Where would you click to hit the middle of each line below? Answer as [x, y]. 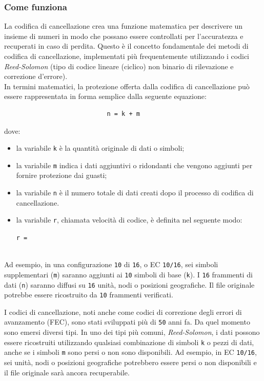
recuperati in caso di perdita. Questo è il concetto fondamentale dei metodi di [126, 46]
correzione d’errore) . [36, 76]
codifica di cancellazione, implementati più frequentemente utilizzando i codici [127, 56]
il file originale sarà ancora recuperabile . [67, 372]
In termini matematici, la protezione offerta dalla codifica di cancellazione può [127, 86]
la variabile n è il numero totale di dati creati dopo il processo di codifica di [135, 193]
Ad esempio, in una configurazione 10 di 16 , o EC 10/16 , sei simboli [111, 264]
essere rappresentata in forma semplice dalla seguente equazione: [105, 96]
